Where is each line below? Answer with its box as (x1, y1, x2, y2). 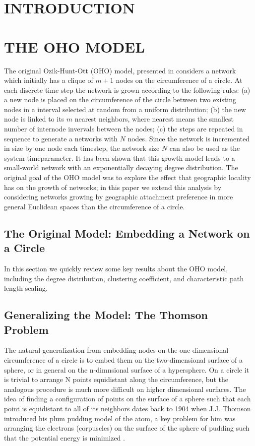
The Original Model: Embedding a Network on (4, 225, 250, 241)
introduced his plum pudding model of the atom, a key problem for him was (4, 413, 236, 423)
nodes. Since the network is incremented (127, 133, 250, 143)
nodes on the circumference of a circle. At (116, 75, 243, 85)
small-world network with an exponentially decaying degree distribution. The (4, 162, 238, 173)
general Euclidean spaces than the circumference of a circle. (4, 201, 185, 211)
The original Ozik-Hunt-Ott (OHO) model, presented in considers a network (4, 65, 236, 75)
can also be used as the (169, 143, 240, 153)
